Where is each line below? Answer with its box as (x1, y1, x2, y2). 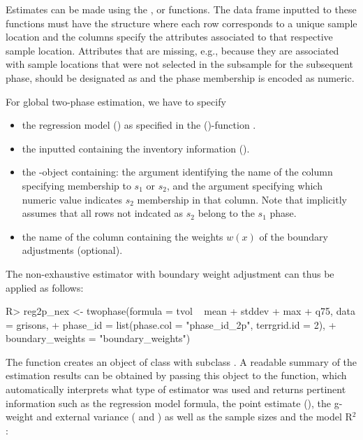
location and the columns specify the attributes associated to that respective (6, 29, 333, 44)
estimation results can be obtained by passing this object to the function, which (6, 368, 347, 383)
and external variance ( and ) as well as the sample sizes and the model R (36, 409, 353, 424)
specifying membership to (22, 178, 131, 192)
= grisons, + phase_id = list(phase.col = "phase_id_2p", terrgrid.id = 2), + (6, 317, 336, 332)
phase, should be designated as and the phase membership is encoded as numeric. (6, 70, 355, 85)
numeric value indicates (22, 192, 123, 206)
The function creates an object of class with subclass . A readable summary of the (6, 354, 357, 369)
